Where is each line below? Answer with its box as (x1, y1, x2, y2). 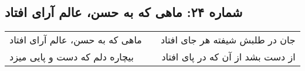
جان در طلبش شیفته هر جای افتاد (160, 33, 296, 47)
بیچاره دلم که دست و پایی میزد (9, 50, 134, 64)
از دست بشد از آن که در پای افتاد (161, 50, 296, 64)
